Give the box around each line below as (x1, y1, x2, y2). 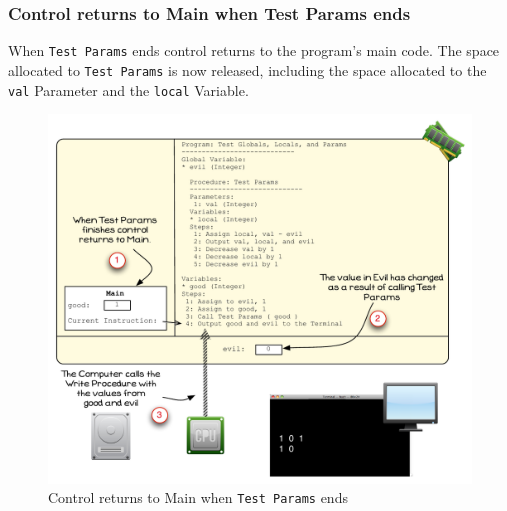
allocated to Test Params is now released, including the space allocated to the (8, 59, 487, 80)
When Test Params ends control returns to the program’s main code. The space (8, 40, 500, 61)
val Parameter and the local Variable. (8, 79, 249, 100)
